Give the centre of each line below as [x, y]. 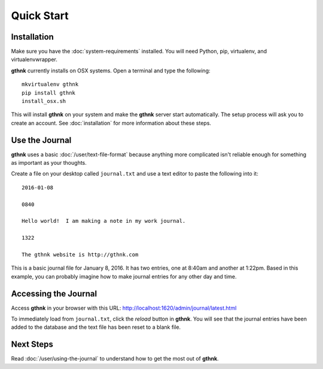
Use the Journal [41, 140]
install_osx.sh [44, 101]
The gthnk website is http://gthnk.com [80, 255]
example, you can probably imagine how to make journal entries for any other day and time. [124, 276]
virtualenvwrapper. [34, 59]
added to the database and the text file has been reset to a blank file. [96, 327]
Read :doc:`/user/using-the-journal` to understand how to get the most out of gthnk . [115, 359]
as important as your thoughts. [49, 163]
